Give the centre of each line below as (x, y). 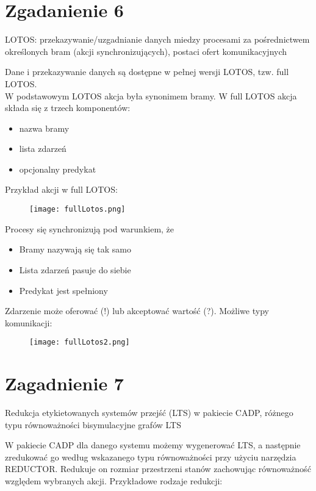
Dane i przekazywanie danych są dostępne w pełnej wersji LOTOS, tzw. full (147, 72)
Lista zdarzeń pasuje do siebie (75, 269)
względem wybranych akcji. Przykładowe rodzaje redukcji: (114, 481)
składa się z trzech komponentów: (68, 108)
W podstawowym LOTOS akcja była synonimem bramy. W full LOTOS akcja (151, 95)
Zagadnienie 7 (64, 383)
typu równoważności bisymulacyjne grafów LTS (93, 424)
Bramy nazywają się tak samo (75, 249)
